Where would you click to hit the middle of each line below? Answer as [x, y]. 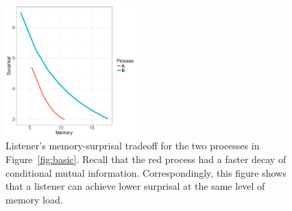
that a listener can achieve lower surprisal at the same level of [135, 186]
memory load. [34, 199]
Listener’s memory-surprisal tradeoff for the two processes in [133, 146]
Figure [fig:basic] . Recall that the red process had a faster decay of [146, 159]
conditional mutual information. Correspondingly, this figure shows [146, 172]
